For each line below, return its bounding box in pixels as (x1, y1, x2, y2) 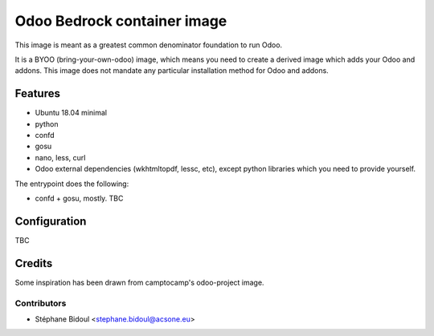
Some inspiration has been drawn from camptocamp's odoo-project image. (14, 277, 264, 287)
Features (14, 87, 60, 100)
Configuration (14, 214, 87, 228)
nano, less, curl (35, 152, 86, 162)
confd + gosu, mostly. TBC (35, 193, 124, 203)
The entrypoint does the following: (14, 179, 129, 188)
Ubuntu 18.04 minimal (35, 108, 108, 118)
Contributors (14, 298, 67, 309)
